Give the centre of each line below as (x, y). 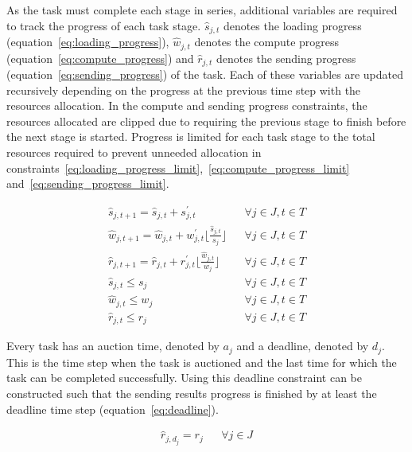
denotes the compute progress (267, 42)
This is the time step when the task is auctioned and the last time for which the (202, 362)
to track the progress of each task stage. (104, 25)
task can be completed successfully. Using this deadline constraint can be (185, 378)
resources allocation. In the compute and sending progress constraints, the (187, 105)
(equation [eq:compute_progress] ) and (100, 58)
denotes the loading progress (292, 25)
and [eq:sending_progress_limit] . (88, 183)
